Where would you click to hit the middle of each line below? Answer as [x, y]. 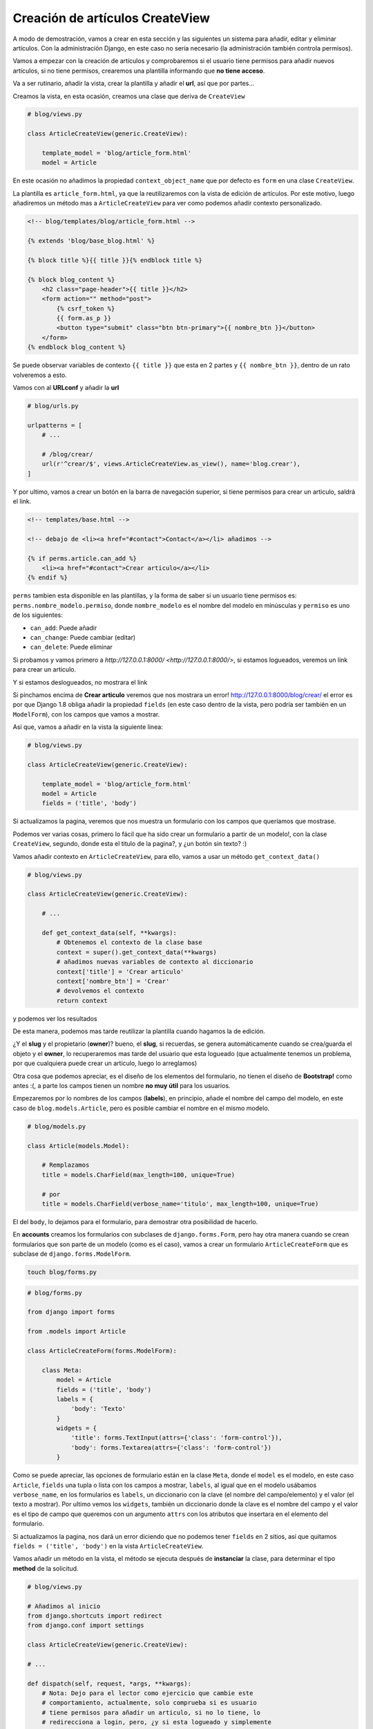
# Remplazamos [66, 1165]
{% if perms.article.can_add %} [82, 558]
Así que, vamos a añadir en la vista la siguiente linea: [88, 727]
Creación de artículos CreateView [112, 18]
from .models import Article [77, 1332]
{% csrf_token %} [86, 308]
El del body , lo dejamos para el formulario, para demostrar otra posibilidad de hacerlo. [135, 1221]
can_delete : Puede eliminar [71, 647]
